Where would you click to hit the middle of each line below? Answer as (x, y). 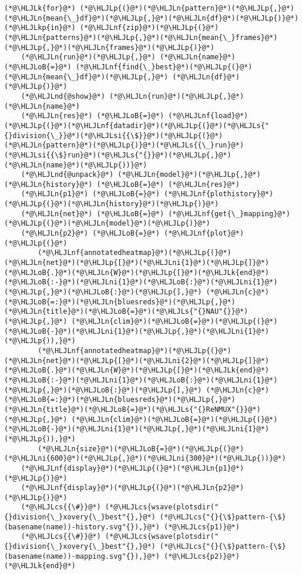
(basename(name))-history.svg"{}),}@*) (82, 527)
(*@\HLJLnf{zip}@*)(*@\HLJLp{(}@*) (149, 28)
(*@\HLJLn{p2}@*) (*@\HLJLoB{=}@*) (90, 234)
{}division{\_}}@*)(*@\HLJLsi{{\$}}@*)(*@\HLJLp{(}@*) (114, 135)
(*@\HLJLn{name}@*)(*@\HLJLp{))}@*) (76, 165)
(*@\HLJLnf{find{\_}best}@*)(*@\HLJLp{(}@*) (164, 67)
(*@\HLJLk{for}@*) (40, 8)
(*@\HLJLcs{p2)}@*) (202, 556)
